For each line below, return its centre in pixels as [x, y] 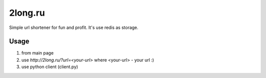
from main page [37, 53]
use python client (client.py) [50, 67]
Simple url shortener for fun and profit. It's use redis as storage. [74, 27]
